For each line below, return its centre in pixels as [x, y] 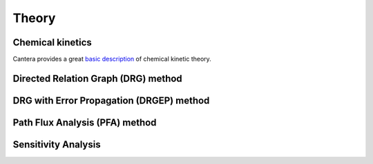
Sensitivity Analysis [57, 144]
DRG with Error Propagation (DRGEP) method [111, 100]
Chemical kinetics [52, 42]
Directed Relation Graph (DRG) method [97, 78]
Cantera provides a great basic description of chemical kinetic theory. [112, 59]
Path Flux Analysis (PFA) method [85, 122]
